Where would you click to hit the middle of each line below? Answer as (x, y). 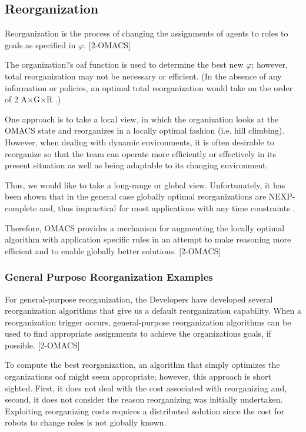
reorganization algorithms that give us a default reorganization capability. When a (153, 310)
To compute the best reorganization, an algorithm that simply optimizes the (142, 365)
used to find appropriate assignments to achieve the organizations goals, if (138, 333)
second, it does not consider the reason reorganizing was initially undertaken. (144, 399)
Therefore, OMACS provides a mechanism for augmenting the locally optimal (145, 227)
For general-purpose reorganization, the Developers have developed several (139, 299)
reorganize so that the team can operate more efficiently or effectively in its (141, 153)
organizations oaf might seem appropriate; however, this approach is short (138, 376)
